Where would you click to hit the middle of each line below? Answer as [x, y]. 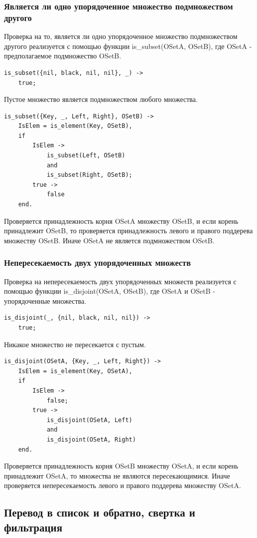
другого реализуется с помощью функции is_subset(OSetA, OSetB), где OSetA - [128, 46]
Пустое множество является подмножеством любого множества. [101, 99]
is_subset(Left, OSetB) [86, 156]
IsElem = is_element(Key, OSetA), [75, 371]
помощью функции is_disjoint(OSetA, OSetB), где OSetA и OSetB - [110, 291]
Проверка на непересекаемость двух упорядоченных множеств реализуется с [120, 281]
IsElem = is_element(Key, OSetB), [75, 126]
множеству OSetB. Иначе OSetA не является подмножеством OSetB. [109, 240]
